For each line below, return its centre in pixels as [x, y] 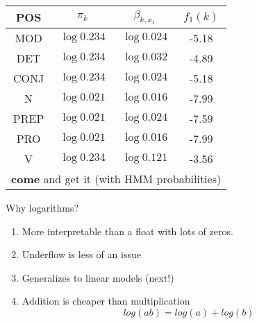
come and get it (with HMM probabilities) [116, 179]
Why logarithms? [42, 207]
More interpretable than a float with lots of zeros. [127, 231]
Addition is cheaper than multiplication [106, 301]
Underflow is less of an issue [81, 254]
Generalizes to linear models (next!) [98, 277]
